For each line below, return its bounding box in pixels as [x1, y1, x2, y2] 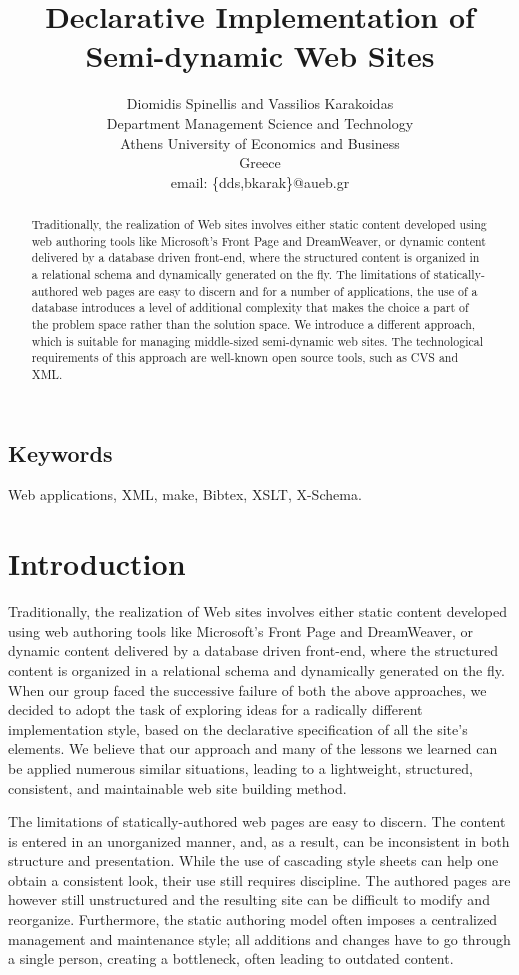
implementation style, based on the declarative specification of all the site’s [8, 718, 468, 739]
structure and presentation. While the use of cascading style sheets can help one [8, 850, 499, 871]
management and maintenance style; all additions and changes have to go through [8, 928, 511, 949]
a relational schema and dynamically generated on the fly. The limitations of [31, 266, 430, 283]
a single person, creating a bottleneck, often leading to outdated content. [8, 948, 454, 969]
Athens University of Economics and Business [120, 132, 400, 153]
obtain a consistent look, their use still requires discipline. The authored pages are [8, 869, 511, 890]
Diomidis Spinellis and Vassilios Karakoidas [126, 93, 394, 114]
